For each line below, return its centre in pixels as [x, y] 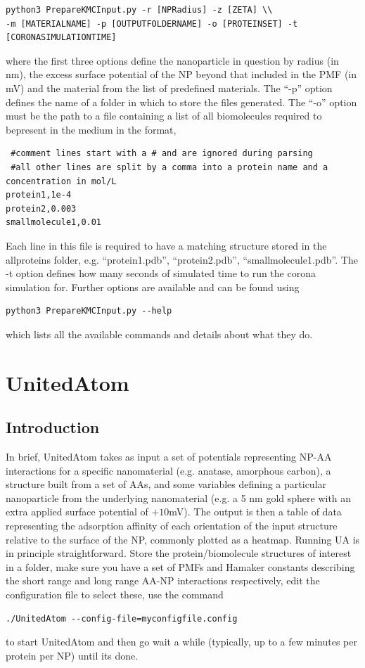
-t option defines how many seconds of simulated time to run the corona [161, 273]
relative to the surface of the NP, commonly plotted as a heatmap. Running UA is [183, 539]
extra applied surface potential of [77, 512]
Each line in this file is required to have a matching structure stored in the [166, 245]
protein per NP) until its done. [72, 655]
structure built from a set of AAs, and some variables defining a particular [166, 484]
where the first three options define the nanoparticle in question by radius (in [172, 60]
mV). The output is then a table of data [255, 512]
